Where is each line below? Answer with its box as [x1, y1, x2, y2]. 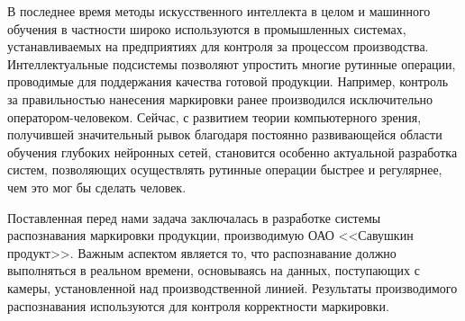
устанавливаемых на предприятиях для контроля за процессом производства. [7, 37, 429, 56]
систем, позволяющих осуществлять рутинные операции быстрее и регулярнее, [7, 160, 442, 179]
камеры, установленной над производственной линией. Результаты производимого [7, 278, 458, 297]
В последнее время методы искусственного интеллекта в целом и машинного [7, 2, 431, 20]
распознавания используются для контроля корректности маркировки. [7, 296, 389, 315]
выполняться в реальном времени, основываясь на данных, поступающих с [7, 261, 420, 280]
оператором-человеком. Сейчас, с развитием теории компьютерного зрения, [7, 107, 422, 126]
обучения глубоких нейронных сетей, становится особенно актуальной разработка [7, 142, 458, 161]
